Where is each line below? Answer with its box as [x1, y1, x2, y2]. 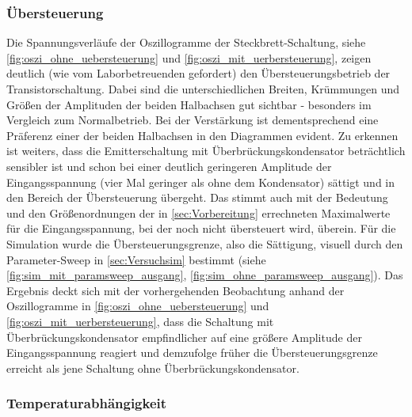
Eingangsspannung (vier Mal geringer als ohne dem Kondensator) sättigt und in [6, 173, 395, 190]
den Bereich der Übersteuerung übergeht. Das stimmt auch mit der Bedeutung [6, 189, 388, 206]
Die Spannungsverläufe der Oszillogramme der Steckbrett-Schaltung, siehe [6, 34, 366, 51]
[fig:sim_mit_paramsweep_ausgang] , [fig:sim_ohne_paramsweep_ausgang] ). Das [6, 267, 403, 283]
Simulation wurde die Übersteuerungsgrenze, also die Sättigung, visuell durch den [6, 235, 403, 252]
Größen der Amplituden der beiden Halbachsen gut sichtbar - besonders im [6, 96, 372, 112]
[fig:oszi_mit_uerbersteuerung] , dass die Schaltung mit [6, 313, 274, 329]
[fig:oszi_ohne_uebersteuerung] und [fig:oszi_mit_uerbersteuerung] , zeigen [6, 49, 372, 66]
